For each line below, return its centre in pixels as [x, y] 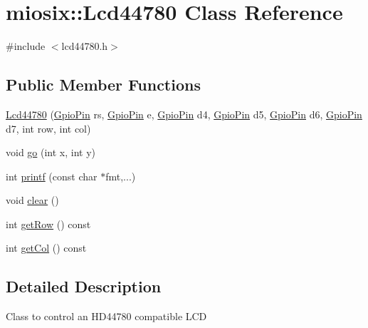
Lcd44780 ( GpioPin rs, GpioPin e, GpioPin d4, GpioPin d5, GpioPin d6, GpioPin [184, 114]
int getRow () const [48, 224]
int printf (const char [52, 176]
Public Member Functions [103, 84]
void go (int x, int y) [51, 152]
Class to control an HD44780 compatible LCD [106, 316]
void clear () [32, 200]
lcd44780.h [85, 46]
